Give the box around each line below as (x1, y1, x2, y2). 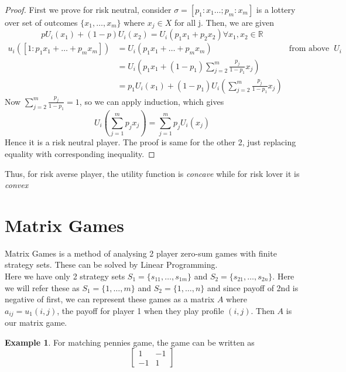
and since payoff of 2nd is (207, 281, 299, 293)
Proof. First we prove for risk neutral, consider (5, 4, 172, 15)
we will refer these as (5, 281, 80, 293)
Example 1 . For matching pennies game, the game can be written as (5, 336, 255, 348)
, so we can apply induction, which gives (79, 95, 224, 107)
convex (5, 179, 29, 191)
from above (289, 45, 330, 53)
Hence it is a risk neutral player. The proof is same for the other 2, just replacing (5, 136, 296, 148)
